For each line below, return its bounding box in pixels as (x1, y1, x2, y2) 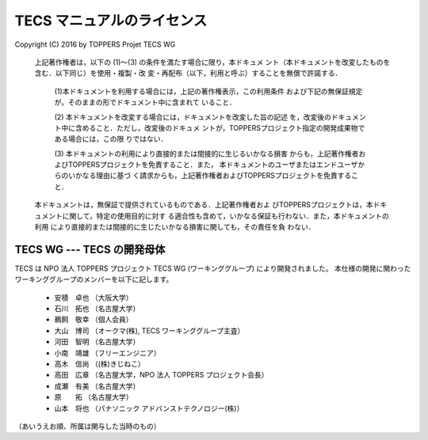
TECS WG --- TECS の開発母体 (14, 242, 166, 256)
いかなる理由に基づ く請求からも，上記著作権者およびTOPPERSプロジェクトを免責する (67, 171, 352, 180)
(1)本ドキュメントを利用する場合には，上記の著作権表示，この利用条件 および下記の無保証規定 (54, 86, 363, 96)
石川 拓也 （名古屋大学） (54, 304, 140, 313)
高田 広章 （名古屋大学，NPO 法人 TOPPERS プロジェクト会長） (54, 370, 269, 380)
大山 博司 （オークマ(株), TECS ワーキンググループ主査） (54, 325, 245, 336)
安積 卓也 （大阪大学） (54, 293, 133, 302)
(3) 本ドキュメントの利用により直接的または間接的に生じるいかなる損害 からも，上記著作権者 (54, 149, 359, 158)
